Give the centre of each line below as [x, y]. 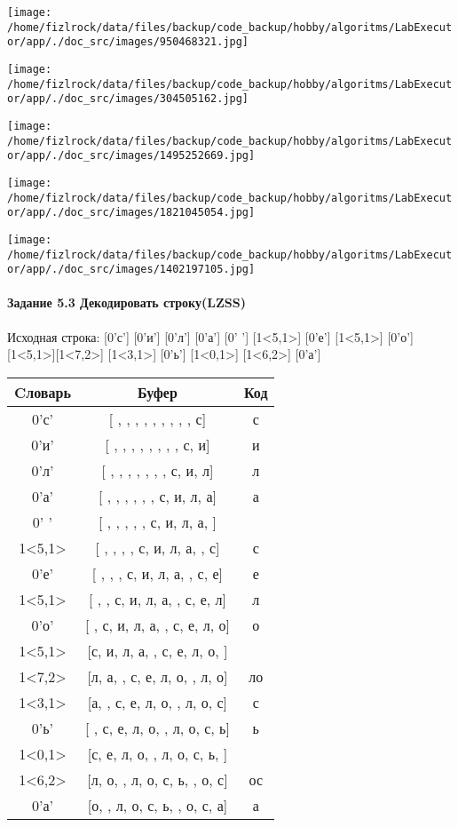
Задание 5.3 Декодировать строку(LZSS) [126, 302]
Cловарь [43, 392]
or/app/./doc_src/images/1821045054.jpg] [131, 213]
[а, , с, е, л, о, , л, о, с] [158, 702]
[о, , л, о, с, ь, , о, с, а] [158, 805]
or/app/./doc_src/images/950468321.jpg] [128, 42]
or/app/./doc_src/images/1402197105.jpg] [131, 270]
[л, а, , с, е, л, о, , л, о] [158, 676]
